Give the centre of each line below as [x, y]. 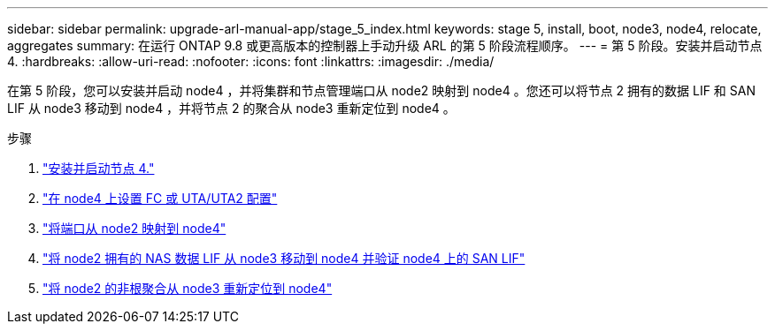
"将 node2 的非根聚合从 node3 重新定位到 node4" [188, 288]
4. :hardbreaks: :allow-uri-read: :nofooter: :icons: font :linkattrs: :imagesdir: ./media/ [251, 61]
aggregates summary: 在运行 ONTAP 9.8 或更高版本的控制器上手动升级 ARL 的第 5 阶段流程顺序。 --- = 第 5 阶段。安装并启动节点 [385, 45]
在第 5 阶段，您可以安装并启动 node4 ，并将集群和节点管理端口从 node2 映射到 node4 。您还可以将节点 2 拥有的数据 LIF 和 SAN [381, 90]
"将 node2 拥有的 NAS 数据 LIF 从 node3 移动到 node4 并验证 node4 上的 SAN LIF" [284, 258]
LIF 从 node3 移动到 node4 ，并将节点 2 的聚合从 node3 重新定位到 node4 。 [231, 108]
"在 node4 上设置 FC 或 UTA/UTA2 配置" [160, 198]
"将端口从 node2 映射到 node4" [134, 228]
